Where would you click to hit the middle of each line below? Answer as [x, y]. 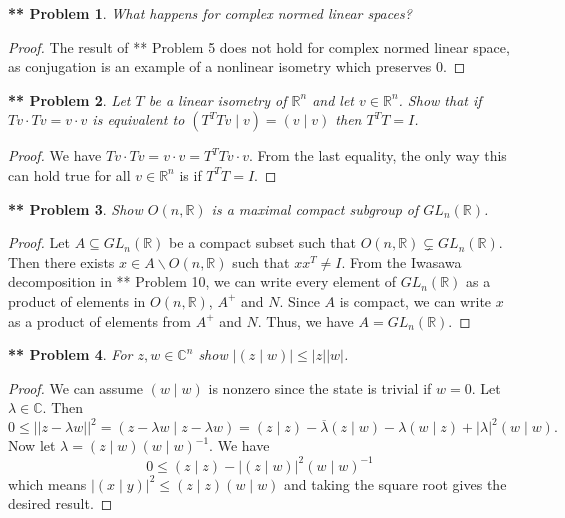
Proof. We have [55, 155]
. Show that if [440, 99]
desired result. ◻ [60, 503]
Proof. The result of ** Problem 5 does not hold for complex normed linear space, [259, 46]
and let [333, 99]
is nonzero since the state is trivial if [320, 387]
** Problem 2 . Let [69, 99]
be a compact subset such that [262, 242]
